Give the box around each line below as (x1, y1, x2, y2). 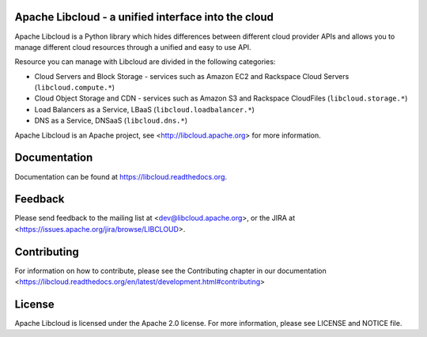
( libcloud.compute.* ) (34, 83, 115, 93)
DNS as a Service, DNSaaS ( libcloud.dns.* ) (34, 115, 188, 126)
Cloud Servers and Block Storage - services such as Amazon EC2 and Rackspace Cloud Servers (34, 71, 350, 81)
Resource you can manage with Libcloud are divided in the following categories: (14, 57, 276, 66)
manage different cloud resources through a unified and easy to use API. (14, 42, 252, 51)
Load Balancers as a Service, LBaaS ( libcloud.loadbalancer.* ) (34, 104, 255, 114)
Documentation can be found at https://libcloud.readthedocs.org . (14, 172, 228, 181)
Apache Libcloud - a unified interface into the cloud (14, 10, 274, 24)
